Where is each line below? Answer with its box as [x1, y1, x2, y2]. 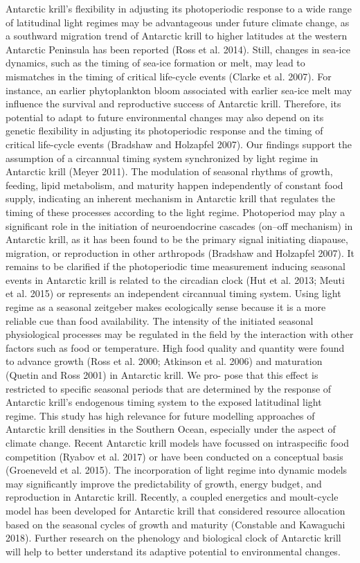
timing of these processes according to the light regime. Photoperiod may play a [6, 204, 345, 219]
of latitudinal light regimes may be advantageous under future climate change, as [6, 15, 350, 29]
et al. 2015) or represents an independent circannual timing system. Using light [6, 286, 341, 301]
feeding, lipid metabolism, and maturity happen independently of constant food [6, 177, 343, 192]
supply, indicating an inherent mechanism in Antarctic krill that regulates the [6, 191, 336, 206]
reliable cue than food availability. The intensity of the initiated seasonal [6, 313, 314, 328]
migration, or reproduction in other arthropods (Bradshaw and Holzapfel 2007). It [6, 245, 354, 260]
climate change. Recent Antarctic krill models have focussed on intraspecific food [6, 436, 350, 449]
